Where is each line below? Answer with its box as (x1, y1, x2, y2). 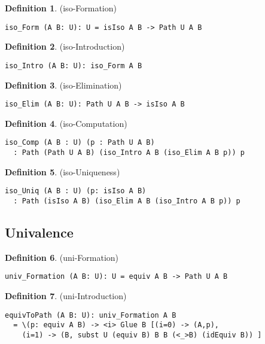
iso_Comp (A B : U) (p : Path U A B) (5, 138, 155, 147)
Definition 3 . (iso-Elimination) (5, 78, 122, 91)
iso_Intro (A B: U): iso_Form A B (5, 61, 142, 70)
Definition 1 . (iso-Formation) (5, 2, 117, 14)
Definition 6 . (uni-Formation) (5, 251, 119, 263)
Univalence (5, 223, 74, 241)
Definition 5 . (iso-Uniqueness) (5, 165, 120, 178)
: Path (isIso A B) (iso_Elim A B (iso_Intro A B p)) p (13, 196, 240, 205)
